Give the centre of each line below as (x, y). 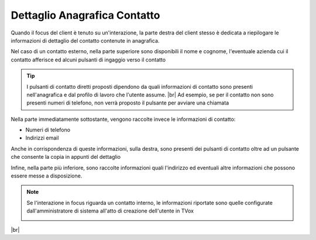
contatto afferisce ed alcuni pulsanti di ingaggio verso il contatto (88, 60)
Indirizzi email (42, 138)
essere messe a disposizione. (47, 176)
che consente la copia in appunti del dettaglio (66, 157)
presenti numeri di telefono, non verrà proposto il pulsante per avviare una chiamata (128, 103)
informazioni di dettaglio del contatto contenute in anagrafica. (85, 40)
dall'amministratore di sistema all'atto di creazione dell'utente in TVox (110, 211)
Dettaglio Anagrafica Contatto (85, 15)
